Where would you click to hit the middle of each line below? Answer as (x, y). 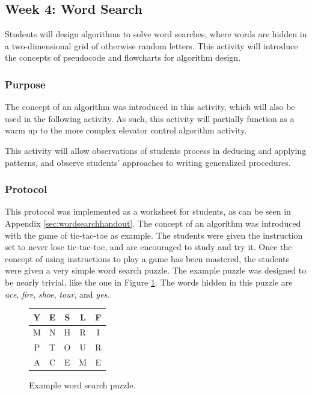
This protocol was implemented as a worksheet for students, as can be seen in (148, 211)
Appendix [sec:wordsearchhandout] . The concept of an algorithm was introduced (153, 223)
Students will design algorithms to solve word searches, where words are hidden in (156, 34)
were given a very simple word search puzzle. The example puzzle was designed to (156, 270)
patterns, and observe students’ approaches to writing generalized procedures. (148, 162)
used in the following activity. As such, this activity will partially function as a (150, 118)
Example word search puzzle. (82, 385)
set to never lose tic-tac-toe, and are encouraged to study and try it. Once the (148, 247)
